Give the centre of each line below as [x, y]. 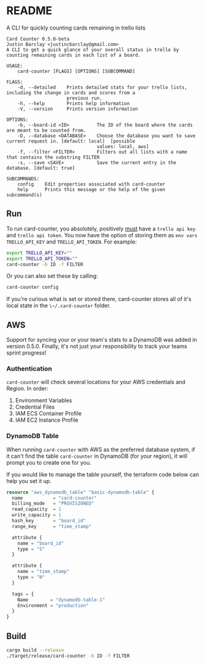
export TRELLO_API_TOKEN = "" [42, 259]
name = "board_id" [41, 543]
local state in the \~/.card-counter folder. [59, 305]
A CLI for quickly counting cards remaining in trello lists [76, 28]
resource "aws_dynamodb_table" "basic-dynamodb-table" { [80, 492]
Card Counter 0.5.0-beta [38, 39]
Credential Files [35, 407]
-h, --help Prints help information [74, 103]
